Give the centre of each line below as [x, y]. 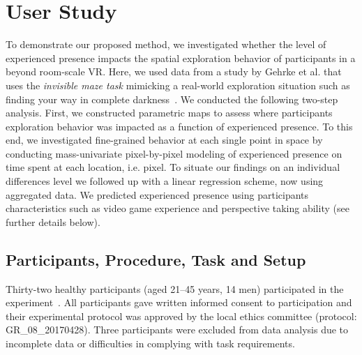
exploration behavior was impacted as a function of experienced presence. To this [179, 126]
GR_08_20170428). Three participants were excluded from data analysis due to [177, 330]
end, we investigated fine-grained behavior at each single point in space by [164, 140]
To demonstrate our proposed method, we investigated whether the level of [166, 44]
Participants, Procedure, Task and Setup [156, 259]
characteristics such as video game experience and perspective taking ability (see [178, 208]
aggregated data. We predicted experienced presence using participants [157, 194]
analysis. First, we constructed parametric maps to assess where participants [169, 113]
